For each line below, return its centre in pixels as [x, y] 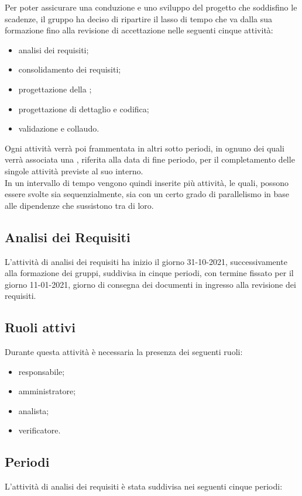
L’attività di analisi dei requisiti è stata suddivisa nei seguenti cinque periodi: [144, 486]
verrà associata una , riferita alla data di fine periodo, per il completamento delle [150, 159]
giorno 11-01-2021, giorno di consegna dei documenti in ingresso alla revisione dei [150, 284]
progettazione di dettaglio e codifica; [84, 108]
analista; [34, 410]
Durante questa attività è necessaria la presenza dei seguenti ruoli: [124, 352]
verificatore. [40, 430]
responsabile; [42, 371]
